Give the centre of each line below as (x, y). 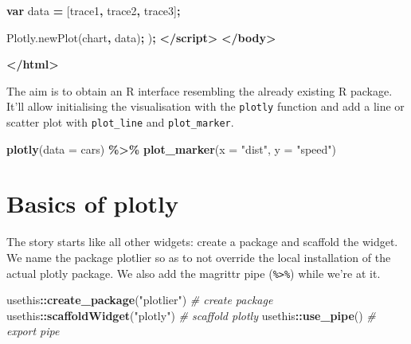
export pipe (33, 331)
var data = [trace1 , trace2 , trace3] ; (94, 10)
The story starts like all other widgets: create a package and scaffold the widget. (202, 242)
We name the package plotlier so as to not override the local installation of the (199, 257)
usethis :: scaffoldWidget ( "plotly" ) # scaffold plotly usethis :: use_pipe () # (191, 315)
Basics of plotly (92, 203)
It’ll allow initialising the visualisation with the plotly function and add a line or (205, 106)
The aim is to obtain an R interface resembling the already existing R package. (200, 90)
